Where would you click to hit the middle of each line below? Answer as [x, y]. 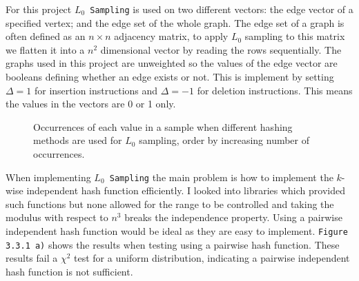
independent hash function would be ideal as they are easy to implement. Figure [177, 231]
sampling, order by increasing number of [224, 140]
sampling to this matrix [295, 36]
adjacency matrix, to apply [171, 36]
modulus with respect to [57, 217]
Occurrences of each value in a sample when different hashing [163, 126]
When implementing [48, 177]
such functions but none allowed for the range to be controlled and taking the [170, 204]
